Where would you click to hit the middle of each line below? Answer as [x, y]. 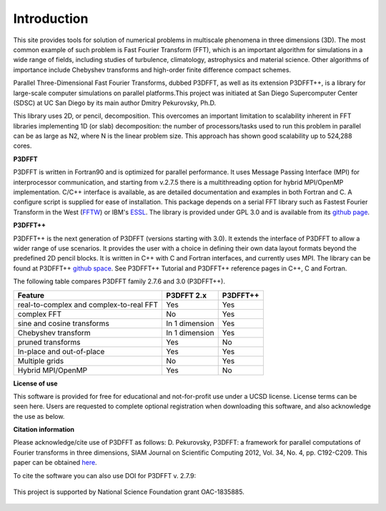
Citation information [44, 430]
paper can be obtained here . [55, 462]
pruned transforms [49, 342]
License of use [35, 383]
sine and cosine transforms [64, 323]
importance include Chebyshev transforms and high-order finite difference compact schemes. [152, 70]
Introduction [51, 19]
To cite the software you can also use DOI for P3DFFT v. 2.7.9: [105, 475]
